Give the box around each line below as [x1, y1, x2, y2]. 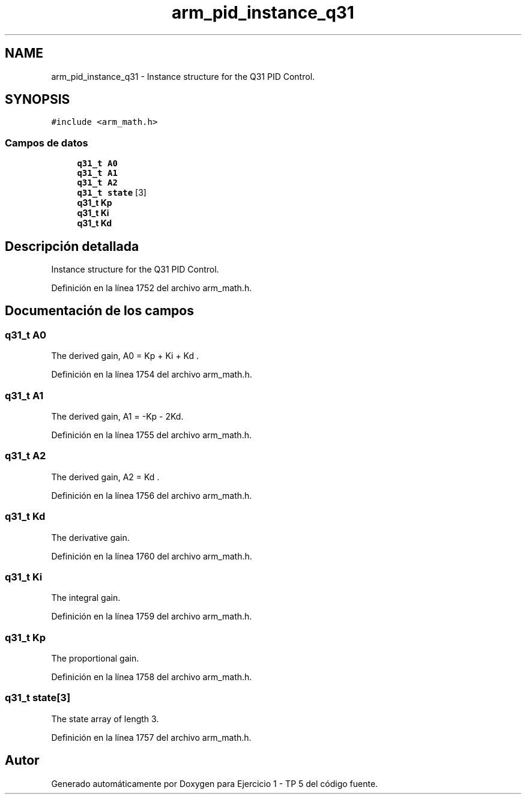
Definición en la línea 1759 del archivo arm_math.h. [51, 611, 252, 622]
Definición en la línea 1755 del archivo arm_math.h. [51, 430, 252, 440]
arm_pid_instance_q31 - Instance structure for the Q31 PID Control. [51, 71, 315, 82]
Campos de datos [5, 136, 88, 149]
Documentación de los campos [5, 303, 194, 319]
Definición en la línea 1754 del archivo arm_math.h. [51, 369, 252, 380]
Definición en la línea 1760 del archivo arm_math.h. [51, 550, 252, 561]
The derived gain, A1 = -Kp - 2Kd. [51, 411, 184, 421]
